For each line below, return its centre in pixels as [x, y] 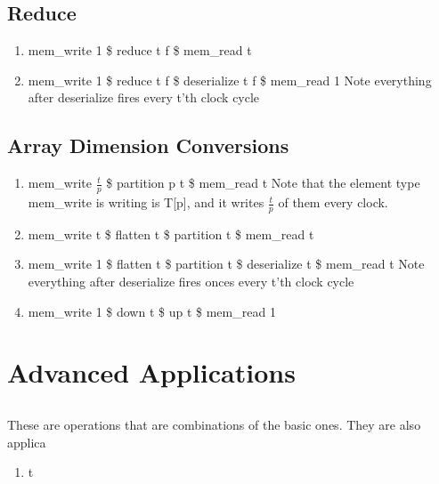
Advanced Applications [151, 372]
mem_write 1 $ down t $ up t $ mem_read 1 [152, 311]
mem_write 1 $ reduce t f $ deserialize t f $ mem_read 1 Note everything [230, 80]
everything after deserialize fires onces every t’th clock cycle [191, 282]
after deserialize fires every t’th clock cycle [144, 97]
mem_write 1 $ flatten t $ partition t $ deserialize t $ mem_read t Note [226, 264]
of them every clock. [333, 202]
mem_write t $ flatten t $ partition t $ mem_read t [171, 234]
